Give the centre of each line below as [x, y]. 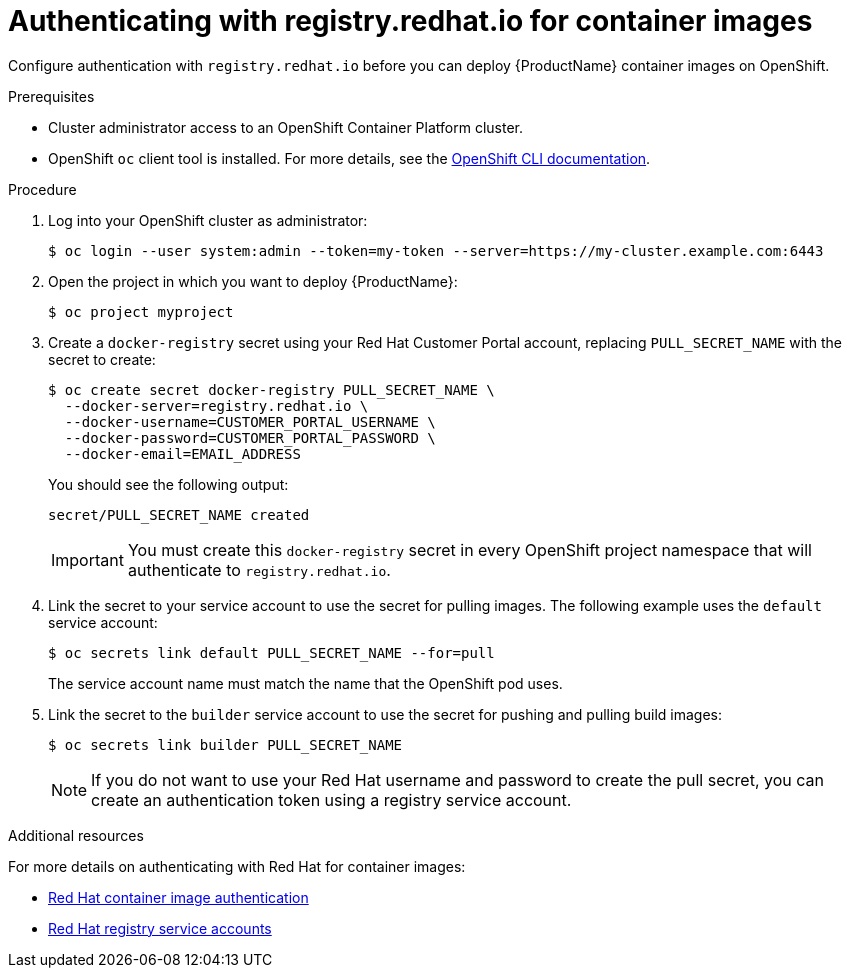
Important [87, 559]
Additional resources [76, 835]
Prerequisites [51, 96]
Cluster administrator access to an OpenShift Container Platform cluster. [285, 127]
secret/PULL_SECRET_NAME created [179, 514]
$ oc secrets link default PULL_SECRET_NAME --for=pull [271, 652]
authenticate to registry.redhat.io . [259, 569]
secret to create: [102, 359]
